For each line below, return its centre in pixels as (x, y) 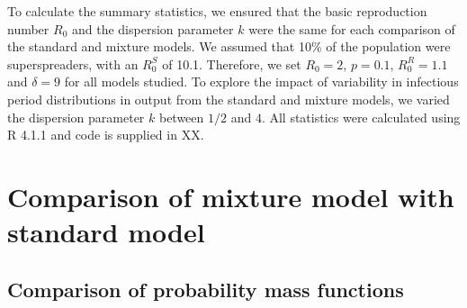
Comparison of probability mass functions (206, 289)
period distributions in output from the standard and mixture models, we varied (229, 99)
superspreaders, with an (73, 63)
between (181, 117)
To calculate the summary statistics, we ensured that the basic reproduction (217, 11)
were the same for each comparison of (352, 28)
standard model (106, 232)
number (28, 28)
